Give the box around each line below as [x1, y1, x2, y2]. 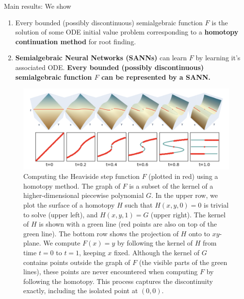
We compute [43, 238, 81, 248]
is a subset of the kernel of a [129, 180, 213, 191]
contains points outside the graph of [23, 257, 130, 267]
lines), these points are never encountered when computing [23, 266, 198, 277]
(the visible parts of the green [139, 257, 228, 267]
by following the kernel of [117, 238, 193, 248]
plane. [23, 238, 41, 248]
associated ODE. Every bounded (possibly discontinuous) [15, 62, 204, 72]
